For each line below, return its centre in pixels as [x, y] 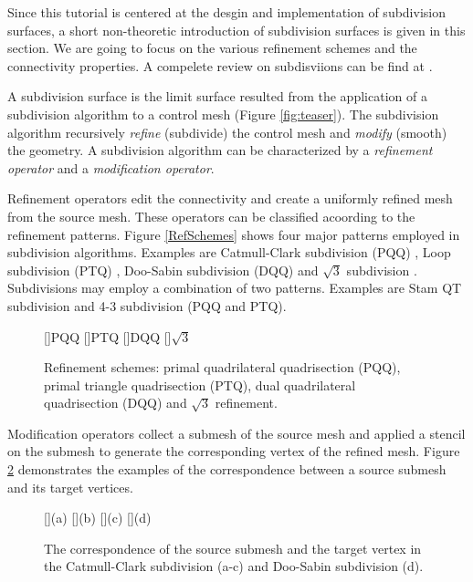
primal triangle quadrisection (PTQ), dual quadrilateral [200, 385]
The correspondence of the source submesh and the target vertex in [233, 548]
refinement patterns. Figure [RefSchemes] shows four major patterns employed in [234, 234]
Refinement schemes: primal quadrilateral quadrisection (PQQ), [222, 367]
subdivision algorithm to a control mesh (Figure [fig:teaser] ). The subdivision [223, 114]
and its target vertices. [70, 487]
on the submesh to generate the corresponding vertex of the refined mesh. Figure [234, 451]
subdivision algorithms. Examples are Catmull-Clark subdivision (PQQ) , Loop [229, 252]
